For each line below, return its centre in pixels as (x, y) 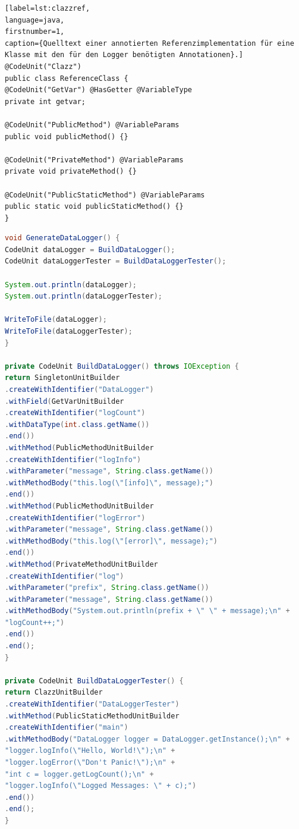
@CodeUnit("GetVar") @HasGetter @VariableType (98, 90)
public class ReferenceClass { (67, 78)
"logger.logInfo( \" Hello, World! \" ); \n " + (90, 751)
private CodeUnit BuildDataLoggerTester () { (94, 681)
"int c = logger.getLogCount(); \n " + (79, 774)
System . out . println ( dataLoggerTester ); (84, 296)
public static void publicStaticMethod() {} (94, 207)
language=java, (35, 20)
